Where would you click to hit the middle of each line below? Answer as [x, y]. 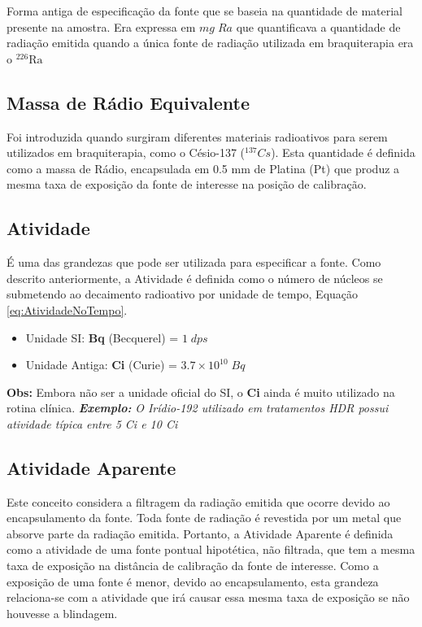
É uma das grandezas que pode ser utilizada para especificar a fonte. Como [194, 262]
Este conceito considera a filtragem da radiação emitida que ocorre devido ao [198, 501]
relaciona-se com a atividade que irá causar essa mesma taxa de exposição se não [208, 597]
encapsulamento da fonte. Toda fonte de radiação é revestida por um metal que [204, 518]
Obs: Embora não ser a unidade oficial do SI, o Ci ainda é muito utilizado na [201, 392]
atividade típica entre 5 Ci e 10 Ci [92, 423]
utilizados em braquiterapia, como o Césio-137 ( [126, 152]
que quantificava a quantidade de [318, 26]
